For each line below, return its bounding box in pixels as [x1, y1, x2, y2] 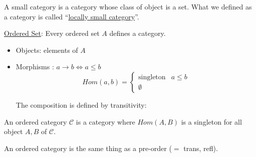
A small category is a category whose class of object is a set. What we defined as [4, 1, 252, 11]
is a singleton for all [181, 116, 242, 127]
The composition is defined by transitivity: [16, 99, 147, 110]
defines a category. [109, 28, 166, 38]
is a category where [76, 116, 135, 127]
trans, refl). [183, 143, 218, 153]
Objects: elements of [16, 44, 78, 55]
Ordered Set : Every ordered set [4, 28, 100, 38]
